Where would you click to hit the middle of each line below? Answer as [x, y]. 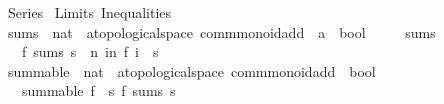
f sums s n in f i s [90, 51]
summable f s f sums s [98, 90]
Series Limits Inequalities [89, 12]
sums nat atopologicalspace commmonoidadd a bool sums [221, 31]
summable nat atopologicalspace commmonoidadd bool [191, 70]
